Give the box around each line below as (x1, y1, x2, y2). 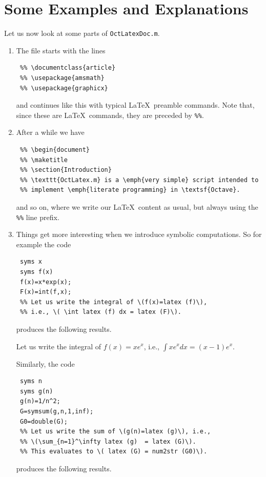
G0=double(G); (19, 418, 68, 425)
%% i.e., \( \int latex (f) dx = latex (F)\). (19, 308, 181, 316)
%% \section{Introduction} (19, 166, 112, 174)
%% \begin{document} (19, 146, 90, 153)
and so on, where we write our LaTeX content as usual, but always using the (16, 201, 258, 212)
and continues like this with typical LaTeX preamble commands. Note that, (16, 100, 255, 110)
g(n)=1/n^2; (19, 397, 60, 405)
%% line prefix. (16, 211, 59, 222)
